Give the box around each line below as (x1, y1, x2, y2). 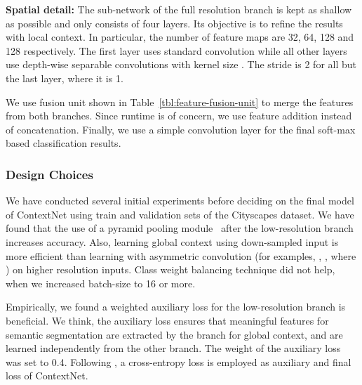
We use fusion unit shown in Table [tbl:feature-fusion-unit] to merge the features (6, 94, 354, 109)
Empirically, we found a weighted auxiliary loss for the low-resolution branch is (6, 299, 346, 314)
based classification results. (6, 136, 121, 150)
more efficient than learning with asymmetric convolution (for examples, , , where (6, 248, 356, 263)
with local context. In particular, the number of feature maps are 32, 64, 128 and (6, 30, 354, 44)
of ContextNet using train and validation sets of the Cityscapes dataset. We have (6, 207, 354, 221)
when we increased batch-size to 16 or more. (6, 275, 196, 290)
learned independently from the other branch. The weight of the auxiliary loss (6, 341, 341, 355)
